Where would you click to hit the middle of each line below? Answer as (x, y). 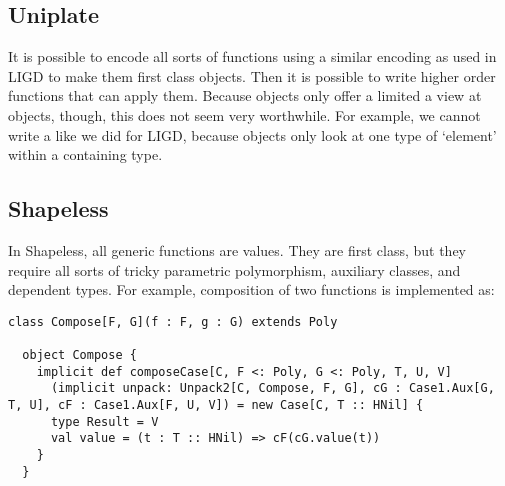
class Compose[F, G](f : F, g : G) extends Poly (173, 321)
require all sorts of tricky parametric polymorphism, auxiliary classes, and (234, 269)
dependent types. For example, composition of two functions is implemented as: (251, 289)
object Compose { (79, 355)
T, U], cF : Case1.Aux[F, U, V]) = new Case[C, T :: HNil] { (216, 405)
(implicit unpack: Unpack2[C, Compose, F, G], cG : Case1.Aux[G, (272, 388)
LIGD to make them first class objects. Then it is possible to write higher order (252, 75)
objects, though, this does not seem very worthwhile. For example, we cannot (244, 114)
